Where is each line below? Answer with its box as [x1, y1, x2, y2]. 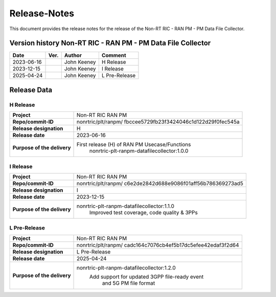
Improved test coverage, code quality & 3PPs [89, 209, 198, 216]
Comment [101, 52, 126, 59]
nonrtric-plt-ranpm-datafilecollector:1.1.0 [77, 202, 175, 210]
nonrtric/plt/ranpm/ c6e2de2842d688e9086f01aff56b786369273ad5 [77, 179, 244, 187]
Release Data [9, 85, 53, 94]
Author [64, 52, 82, 59]
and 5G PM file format [102, 279, 155, 286]
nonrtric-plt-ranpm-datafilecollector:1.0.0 [89, 147, 189, 154]
